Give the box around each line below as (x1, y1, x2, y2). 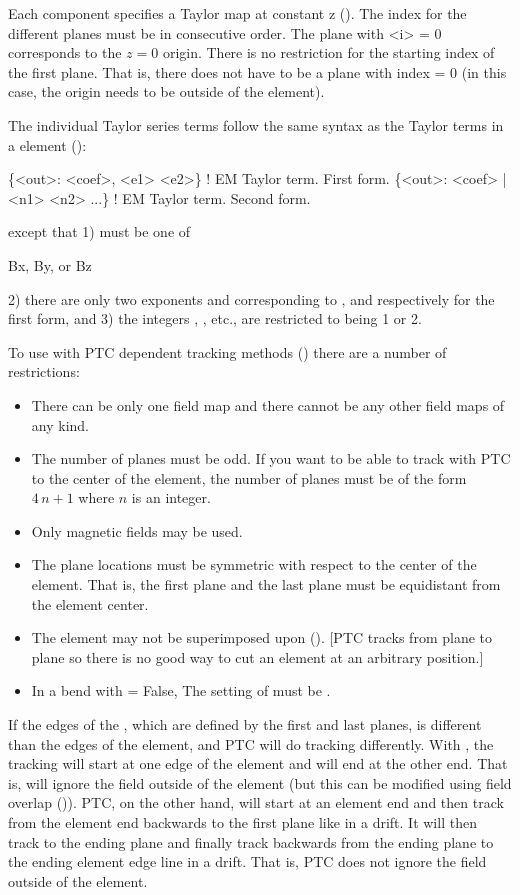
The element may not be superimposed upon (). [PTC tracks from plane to (31, 627, 492, 648)
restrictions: (8, 361, 80, 382)
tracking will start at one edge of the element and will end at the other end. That (8, 753, 508, 774)
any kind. (31, 414, 89, 435)
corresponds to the (8, 42, 122, 63)
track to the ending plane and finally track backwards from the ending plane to (8, 831, 494, 852)
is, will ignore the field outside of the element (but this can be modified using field (8, 772, 512, 793)
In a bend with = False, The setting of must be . (31, 680, 331, 701)
